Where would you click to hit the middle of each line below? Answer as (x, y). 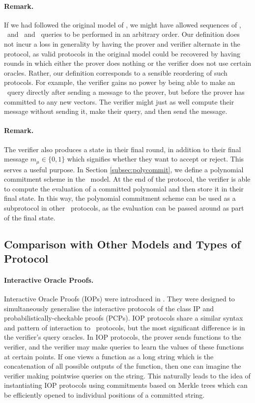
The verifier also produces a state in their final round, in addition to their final (123, 149)
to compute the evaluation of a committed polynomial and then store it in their (124, 188)
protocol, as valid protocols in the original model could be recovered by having (122, 53)
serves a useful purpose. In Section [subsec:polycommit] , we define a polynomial (124, 169)
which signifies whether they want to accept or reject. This (156, 159)
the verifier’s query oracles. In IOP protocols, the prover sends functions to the (123, 337)
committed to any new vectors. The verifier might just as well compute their (119, 101)
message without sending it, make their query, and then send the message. (116, 111)
